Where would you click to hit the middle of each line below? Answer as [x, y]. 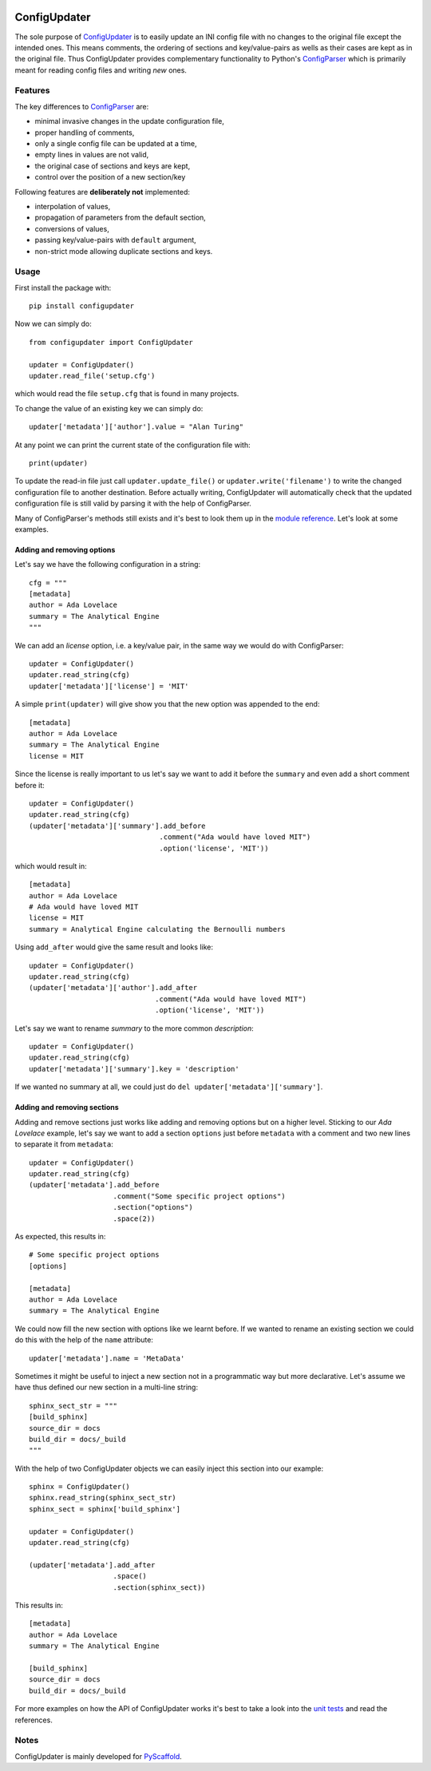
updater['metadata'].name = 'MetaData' [107, 1358]
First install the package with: [63, 287]
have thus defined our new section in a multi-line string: [107, 1387]
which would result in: [51, 866]
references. [34, 1720]
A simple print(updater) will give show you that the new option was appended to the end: [167, 704]
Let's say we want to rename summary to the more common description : [134, 1028]
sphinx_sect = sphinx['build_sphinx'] [105, 1509]
